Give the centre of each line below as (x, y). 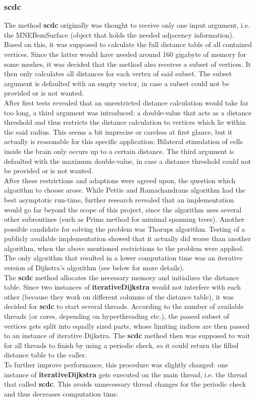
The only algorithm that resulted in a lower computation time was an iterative (123, 258)
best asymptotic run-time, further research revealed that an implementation (119, 199)
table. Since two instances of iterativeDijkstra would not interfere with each (123, 287)
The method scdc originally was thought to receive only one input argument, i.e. (127, 25)
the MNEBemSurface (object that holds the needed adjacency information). (119, 34)
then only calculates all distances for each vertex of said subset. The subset (118, 74)
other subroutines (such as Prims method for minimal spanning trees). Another (124, 219)
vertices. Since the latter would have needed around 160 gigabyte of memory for (125, 54)
